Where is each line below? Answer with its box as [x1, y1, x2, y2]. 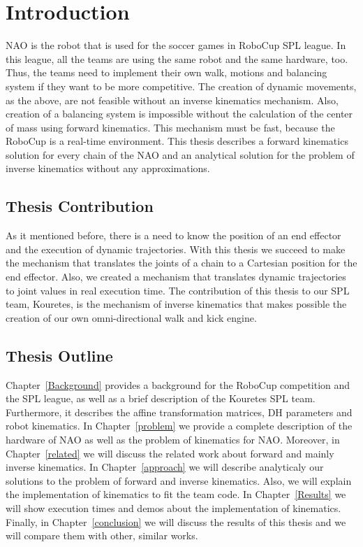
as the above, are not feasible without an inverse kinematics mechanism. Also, [6, 92, 339, 107]
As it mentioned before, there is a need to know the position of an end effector [6, 228, 341, 243]
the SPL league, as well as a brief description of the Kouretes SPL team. [6, 391, 316, 406]
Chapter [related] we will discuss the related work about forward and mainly [6, 446, 334, 460]
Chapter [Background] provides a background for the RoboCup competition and [6, 377, 350, 392]
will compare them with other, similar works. [6, 528, 198, 543]
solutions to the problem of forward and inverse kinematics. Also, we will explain [6, 473, 352, 488]
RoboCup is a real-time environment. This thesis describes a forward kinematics [6, 134, 348, 148]
